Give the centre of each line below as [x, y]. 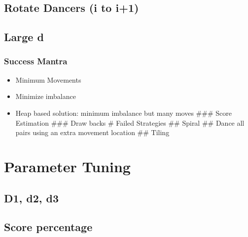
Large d [24, 37]
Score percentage [48, 227]
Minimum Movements [48, 79]
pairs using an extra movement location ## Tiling [92, 132]
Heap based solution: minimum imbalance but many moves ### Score [124, 113]
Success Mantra [36, 61]
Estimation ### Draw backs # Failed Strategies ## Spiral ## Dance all [130, 122]
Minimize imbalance [46, 96]
